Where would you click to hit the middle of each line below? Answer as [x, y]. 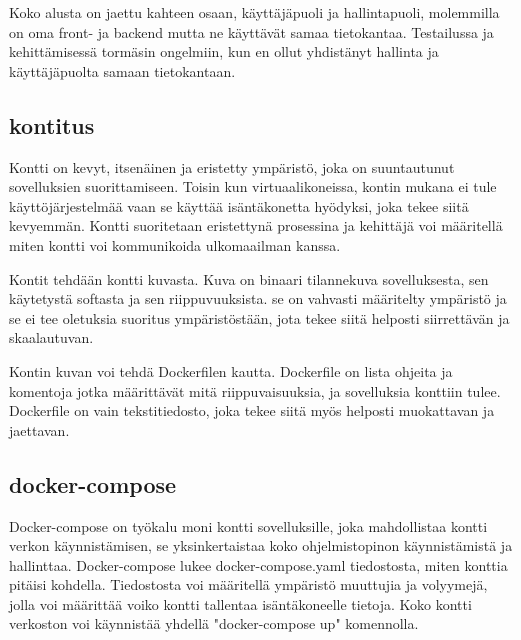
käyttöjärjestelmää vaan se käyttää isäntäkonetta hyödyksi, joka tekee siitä [239, 205]
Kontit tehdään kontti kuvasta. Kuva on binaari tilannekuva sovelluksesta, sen [249, 278]
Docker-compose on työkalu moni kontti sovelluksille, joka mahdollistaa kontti [248, 525]
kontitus [52, 124]
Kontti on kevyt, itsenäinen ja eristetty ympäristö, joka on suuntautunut [232, 166]
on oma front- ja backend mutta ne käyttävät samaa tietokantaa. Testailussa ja [251, 31]
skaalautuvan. [51, 337]
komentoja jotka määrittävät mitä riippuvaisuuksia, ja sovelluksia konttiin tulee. [255, 390]
